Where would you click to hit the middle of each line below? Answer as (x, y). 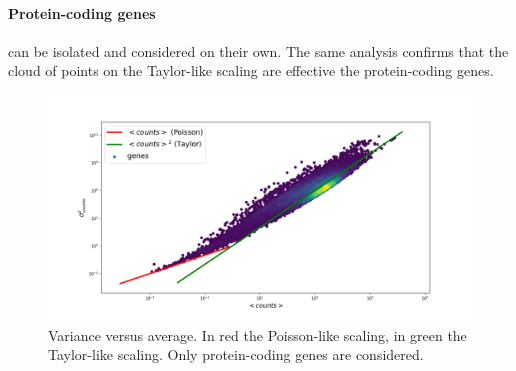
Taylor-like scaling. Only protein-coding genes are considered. (236, 354)
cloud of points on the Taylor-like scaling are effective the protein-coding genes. (251, 70)
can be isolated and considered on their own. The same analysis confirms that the (258, 50)
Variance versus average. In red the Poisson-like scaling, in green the (257, 334)
